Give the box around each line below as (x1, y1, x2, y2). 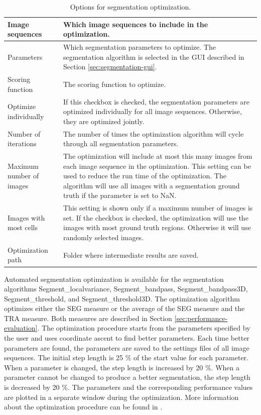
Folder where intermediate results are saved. (63, 249, 199, 260)
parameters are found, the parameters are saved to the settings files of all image (4, 342, 249, 353)
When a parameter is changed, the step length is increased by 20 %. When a (4, 362, 239, 372)
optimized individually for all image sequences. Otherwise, (63, 106, 242, 117)
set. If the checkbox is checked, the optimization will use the (63, 212, 248, 223)
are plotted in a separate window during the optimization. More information (4, 391, 239, 402)
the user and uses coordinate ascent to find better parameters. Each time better (4, 333, 249, 343)
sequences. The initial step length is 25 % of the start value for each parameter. (4, 352, 248, 363)
